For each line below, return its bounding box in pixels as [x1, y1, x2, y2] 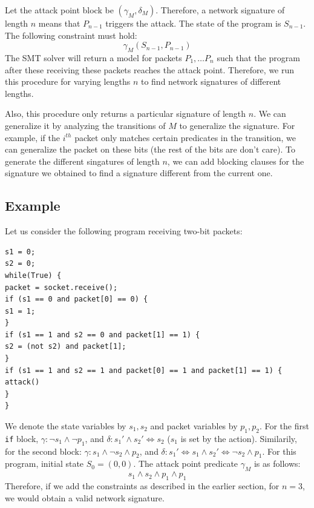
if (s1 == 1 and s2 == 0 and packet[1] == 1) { [5, 330, 200, 339]
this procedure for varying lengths [5, 75, 131, 88]
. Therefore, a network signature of [155, 4, 285, 16]
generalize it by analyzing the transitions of [5, 119, 166, 131]
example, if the [5, 131, 60, 143]
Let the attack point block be [5, 4, 114, 16]
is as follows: [253, 457, 301, 470]
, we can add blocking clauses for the [167, 154, 304, 167]
